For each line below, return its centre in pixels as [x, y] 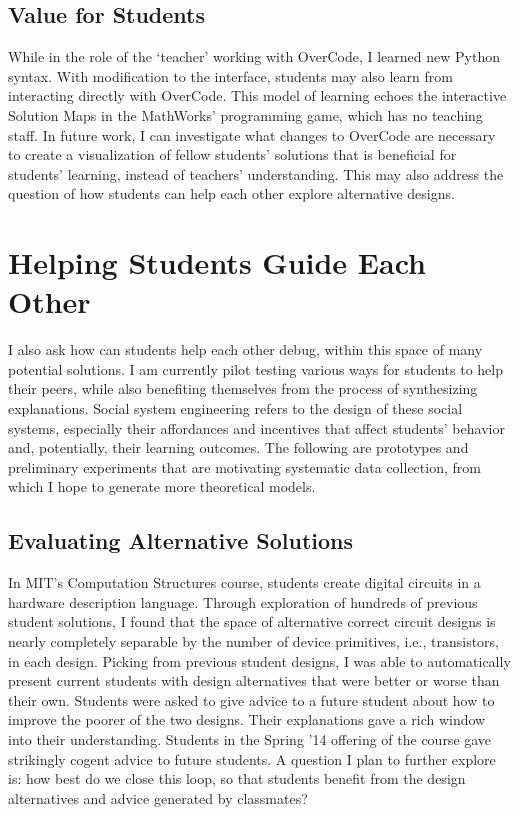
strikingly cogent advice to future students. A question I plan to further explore [252, 758]
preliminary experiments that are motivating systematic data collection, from [244, 466]
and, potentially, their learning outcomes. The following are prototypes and [238, 447]
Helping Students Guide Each [217, 262]
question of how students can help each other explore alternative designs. [231, 193]
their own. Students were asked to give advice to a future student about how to [251, 699]
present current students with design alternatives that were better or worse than [254, 680]
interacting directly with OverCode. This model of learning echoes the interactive [257, 95]
